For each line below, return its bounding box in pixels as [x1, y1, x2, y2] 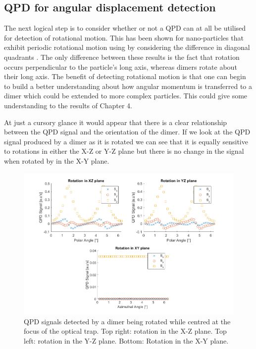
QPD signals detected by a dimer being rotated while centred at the [24, 316, 231, 326]
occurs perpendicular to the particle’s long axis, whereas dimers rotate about [4, 61, 237, 72]
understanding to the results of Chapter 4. [4, 100, 132, 110]
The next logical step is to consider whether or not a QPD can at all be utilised [4, 23, 246, 33]
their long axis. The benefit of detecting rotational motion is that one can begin [4, 71, 246, 82]
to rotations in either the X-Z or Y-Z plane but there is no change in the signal [4, 146, 244, 156]
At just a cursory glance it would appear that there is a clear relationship [4, 117, 227, 127]
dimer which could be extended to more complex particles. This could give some [4, 90, 248, 101]
